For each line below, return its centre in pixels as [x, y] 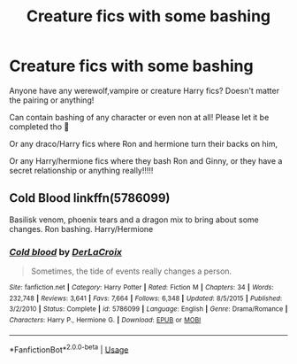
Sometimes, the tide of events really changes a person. [131, 271]
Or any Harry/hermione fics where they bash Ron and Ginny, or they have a [146, 160]
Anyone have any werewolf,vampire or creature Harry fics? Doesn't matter [145, 90]
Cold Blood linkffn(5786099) [90, 198]
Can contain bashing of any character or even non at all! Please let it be [139, 117]
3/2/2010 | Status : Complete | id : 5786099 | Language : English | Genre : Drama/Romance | [148, 309]
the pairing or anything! [52, 100]
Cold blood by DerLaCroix [65, 252]
